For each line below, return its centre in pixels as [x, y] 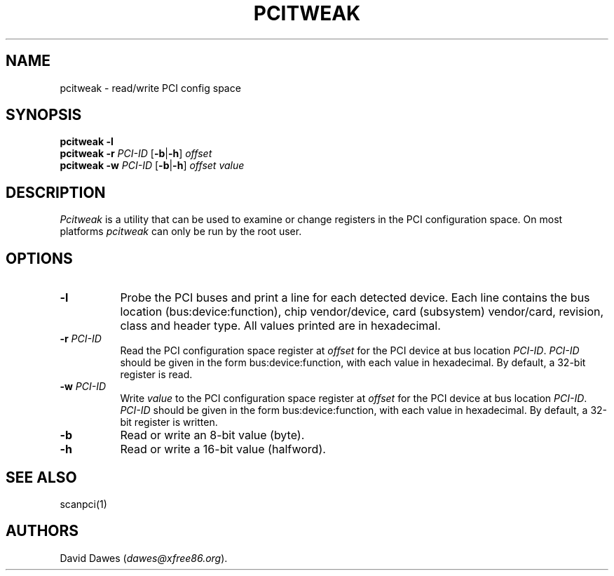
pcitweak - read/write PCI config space [150, 88]
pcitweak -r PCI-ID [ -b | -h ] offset [136, 154]
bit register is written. [169, 422]
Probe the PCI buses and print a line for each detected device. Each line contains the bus [355, 298]
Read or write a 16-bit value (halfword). [223, 449]
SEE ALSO [41, 477]
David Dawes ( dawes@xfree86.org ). [144, 558]
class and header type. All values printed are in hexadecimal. [280, 326]
